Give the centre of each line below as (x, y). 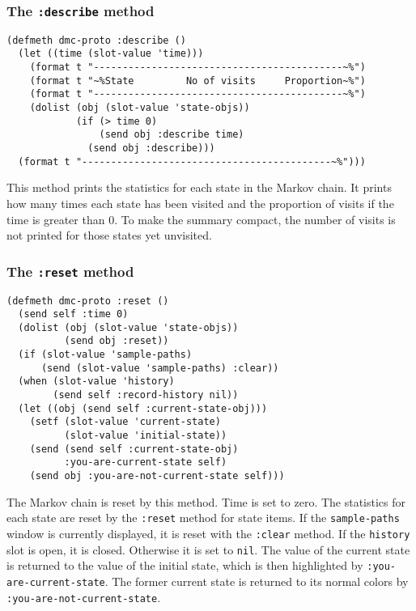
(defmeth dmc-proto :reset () (88, 301)
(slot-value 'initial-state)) (146, 436)
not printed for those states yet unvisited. (109, 235)
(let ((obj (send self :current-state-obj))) (143, 408)
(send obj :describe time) (172, 135)
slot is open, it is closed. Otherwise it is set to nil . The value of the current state (208, 549)
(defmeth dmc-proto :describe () (96, 40)
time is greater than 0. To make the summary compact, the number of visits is (201, 219)
